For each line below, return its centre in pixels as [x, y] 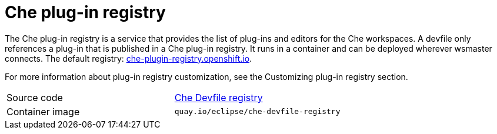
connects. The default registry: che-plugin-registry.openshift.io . [129, 58]
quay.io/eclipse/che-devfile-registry [257, 112]
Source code [35, 97]
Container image [43, 111]
